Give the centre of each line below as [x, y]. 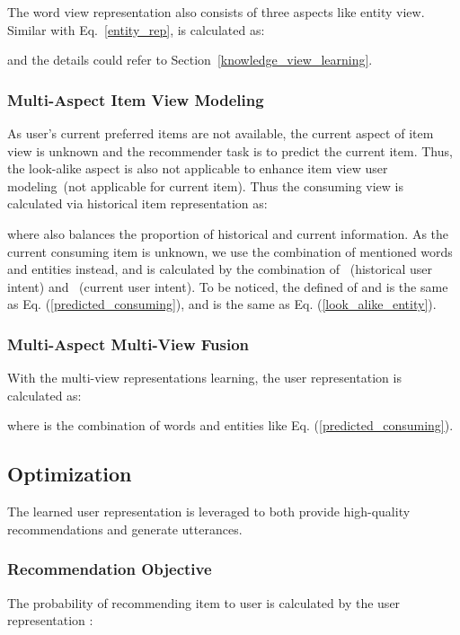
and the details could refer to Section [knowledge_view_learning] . [190, 60]
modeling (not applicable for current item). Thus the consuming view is [205, 185]
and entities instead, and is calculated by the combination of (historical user [220, 269]
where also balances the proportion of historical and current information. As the [228, 233]
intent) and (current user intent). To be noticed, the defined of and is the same [228, 286]
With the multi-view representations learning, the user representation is [204, 378]
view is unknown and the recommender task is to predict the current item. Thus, [230, 150]
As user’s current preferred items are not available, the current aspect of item [221, 133]
